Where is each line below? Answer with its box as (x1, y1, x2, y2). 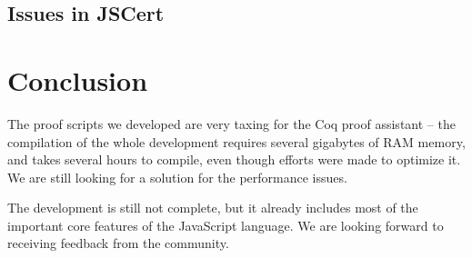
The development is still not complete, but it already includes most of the (7, 198, 418, 217)
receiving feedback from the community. (7, 233, 229, 253)
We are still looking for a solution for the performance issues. (7, 167, 347, 186)
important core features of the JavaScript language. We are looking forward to (7, 215, 444, 234)
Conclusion (7, 61, 148, 98)
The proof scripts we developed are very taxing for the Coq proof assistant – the (7, 114, 456, 133)
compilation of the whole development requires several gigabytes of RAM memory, (7, 132, 466, 151)
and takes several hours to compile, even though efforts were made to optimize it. (7, 150, 461, 169)
